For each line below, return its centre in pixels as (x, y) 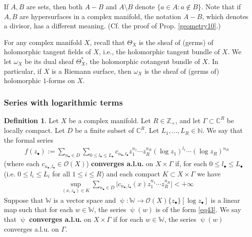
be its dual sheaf (49, 61)
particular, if (23, 71)
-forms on (61, 80)
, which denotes (225, 16)
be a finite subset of (105, 130)
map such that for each (39, 209)
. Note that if (221, 6)
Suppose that (24, 200)
